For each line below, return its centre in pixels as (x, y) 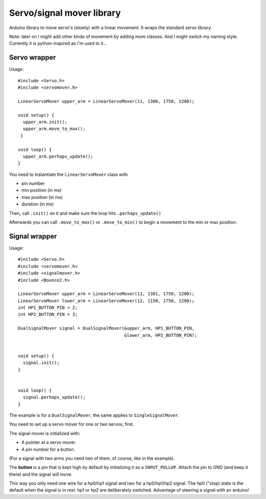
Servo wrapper (33, 57)
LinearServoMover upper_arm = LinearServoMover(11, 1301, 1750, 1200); (106, 294)
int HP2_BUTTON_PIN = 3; (48, 315)
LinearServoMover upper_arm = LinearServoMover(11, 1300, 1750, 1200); (106, 101)
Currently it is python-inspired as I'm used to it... (58, 43)
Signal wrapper (33, 236)
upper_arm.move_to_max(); (54, 129)
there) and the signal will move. (41, 474)
